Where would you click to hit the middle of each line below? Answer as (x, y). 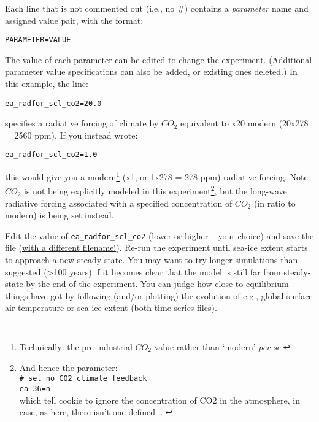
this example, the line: (47, 84)
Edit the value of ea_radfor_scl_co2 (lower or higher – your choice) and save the (159, 235)
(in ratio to (275, 203)
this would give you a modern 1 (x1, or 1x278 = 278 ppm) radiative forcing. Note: (158, 176)
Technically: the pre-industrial (76, 347)
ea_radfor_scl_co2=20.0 (53, 103)
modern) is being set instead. (60, 215)
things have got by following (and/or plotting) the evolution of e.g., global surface (159, 295)
